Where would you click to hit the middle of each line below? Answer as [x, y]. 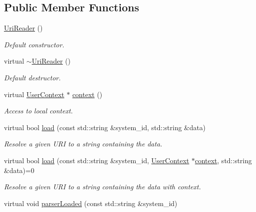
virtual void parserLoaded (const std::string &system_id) [91, 203]
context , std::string [223, 160]
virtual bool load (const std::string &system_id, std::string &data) [105, 127]
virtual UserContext [34, 94]
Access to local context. [38, 111]
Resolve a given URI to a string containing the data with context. [103, 187]
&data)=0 [19, 170]
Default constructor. [34, 44]
